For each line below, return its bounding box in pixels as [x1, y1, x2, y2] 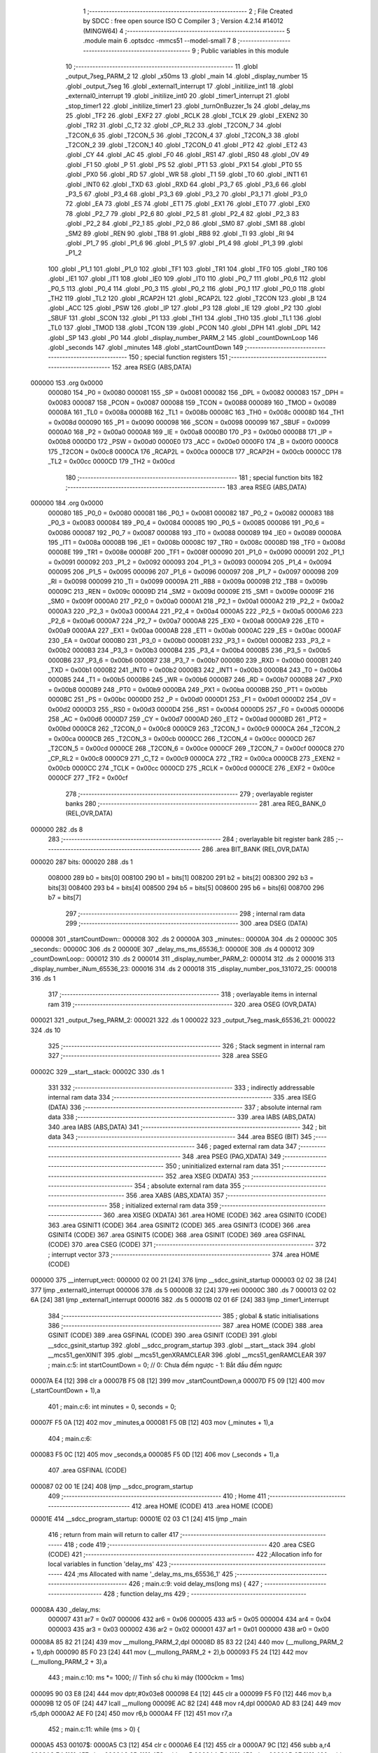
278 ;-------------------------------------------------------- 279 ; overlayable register [65, 790, 314, 798]
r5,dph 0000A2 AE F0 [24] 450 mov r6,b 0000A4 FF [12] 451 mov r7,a [30, 1709, 232, 1717]
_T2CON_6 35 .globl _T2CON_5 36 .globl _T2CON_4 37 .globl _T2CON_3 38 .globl [65, 130, 300, 140]
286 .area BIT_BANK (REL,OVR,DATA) [202, 845, 309, 853]
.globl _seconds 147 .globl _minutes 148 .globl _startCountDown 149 [48, 343, 244, 351]
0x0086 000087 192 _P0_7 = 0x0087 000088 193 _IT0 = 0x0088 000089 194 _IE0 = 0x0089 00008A [48, 528, 342, 536]
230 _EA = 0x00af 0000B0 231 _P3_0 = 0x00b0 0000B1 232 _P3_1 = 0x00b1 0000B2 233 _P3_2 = [48, 636, 331, 644]
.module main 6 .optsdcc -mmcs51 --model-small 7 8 [83, 36, 237, 45]
